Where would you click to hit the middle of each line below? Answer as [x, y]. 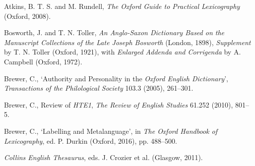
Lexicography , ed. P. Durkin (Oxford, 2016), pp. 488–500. [91, 140]
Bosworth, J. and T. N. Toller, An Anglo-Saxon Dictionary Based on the [114, 32]
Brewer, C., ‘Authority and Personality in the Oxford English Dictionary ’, [116, 78]
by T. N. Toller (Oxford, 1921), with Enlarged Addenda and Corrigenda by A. [123, 52]
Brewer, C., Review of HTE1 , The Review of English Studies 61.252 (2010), [119, 104]
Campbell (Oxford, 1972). [43, 61]
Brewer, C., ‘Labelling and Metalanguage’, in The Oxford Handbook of [111, 131]
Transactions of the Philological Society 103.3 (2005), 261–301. [99, 88]
